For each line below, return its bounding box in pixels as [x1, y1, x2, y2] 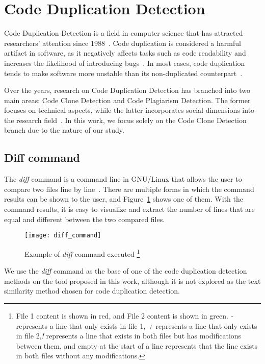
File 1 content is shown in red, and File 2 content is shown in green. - [16, 310, 233, 321]
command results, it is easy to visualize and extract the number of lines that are [4, 204, 255, 214]
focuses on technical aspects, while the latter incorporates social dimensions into [4, 105, 255, 115]
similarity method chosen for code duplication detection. [4, 285, 180, 296]
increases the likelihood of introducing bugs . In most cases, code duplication [4, 57, 245, 68]
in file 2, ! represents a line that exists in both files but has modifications [16, 330, 242, 341]
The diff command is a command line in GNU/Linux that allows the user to [4, 174, 242, 184]
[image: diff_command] [24, 232, 101, 239]
